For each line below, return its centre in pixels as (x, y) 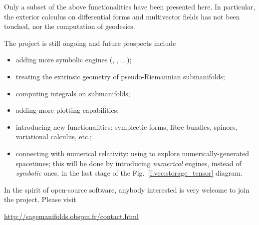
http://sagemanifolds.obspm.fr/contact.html (71, 216)
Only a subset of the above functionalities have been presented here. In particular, (130, 6)
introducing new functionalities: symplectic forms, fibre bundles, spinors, (127, 126)
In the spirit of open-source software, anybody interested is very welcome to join (127, 189)
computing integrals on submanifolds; (73, 93)
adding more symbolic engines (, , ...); (74, 60)
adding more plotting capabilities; (67, 110)
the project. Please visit (40, 199)
